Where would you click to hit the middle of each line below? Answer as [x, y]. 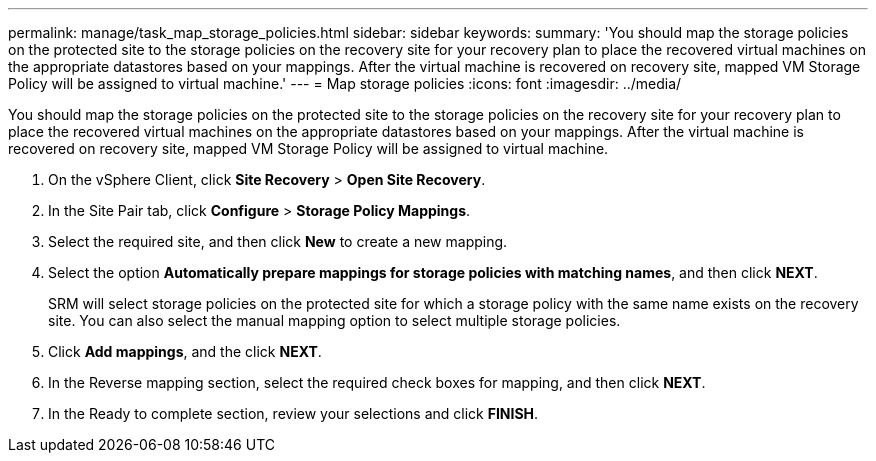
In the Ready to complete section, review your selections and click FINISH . [293, 413]
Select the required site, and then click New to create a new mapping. [278, 241]
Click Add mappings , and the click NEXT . [185, 351]
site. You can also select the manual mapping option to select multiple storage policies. [334, 320]
